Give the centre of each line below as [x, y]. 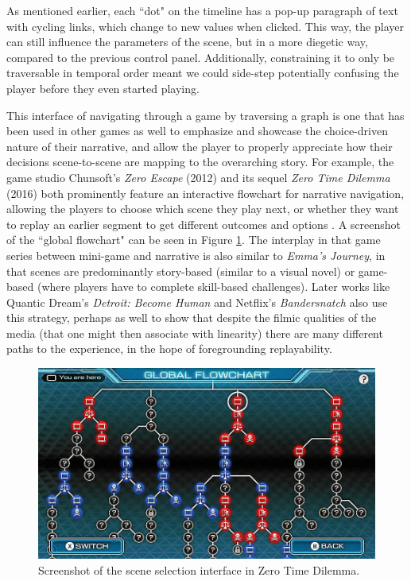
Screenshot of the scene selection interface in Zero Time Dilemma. [199, 569]
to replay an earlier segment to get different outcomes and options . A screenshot [204, 224]
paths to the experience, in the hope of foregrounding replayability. [169, 349]
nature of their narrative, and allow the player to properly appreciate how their [200, 146]
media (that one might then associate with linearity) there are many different [195, 333]
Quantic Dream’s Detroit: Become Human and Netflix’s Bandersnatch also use [197, 302]
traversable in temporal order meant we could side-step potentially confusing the [203, 73]
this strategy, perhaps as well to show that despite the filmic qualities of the [192, 318]
